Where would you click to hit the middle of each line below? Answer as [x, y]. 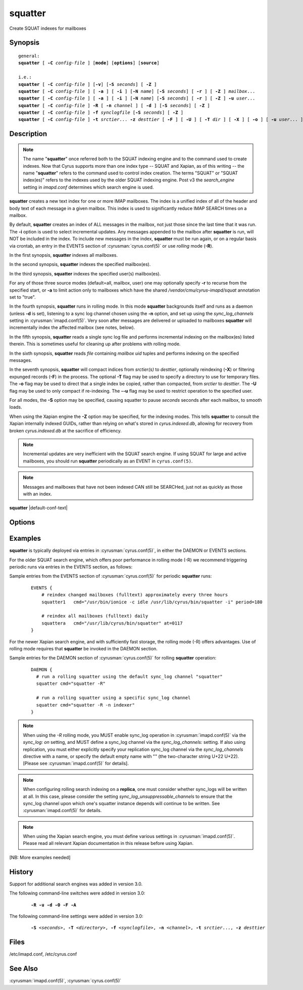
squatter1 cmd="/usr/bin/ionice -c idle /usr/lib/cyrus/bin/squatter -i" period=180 [152, 602]
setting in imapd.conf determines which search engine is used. [88, 187]
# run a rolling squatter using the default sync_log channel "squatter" [129, 677]
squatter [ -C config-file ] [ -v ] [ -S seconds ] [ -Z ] [88, 84]
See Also [23, 969]
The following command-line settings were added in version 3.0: [76, 916]
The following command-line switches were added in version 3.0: [77, 893]
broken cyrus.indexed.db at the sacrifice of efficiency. [66, 431]
